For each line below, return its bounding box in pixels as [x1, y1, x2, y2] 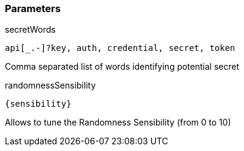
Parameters [5, 2, 61, 15]
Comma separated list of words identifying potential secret [5, 61, 239, 72]
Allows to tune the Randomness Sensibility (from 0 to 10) [5, 117, 231, 128]
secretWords [5, 24, 56, 35]
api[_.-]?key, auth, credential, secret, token [5, 43, 236, 53]
